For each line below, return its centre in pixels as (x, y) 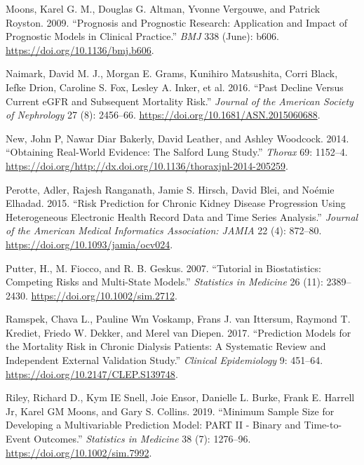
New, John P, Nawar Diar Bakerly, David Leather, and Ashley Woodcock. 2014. (177, 138)
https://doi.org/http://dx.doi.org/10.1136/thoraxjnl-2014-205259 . (147, 165)
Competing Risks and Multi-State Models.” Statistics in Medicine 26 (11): (164, 282)
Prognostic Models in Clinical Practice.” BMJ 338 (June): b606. (142, 36)
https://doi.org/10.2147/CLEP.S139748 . (92, 373)
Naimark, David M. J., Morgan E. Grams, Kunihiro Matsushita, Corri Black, (172, 73)
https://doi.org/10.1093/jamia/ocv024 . (89, 244)
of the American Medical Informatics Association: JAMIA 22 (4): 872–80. (164, 230)
